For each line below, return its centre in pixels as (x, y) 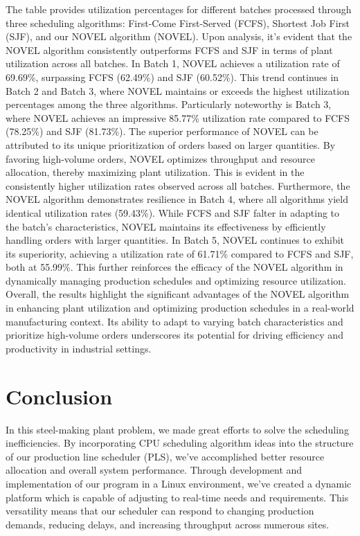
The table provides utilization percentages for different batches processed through (179, 9)
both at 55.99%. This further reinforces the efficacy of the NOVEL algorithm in (174, 267)
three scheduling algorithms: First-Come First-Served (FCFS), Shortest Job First (178, 23)
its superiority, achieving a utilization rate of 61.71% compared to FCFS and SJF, (180, 253)
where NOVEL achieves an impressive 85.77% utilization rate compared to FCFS (178, 117)
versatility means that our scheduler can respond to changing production (160, 511)
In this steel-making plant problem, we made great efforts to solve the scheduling (177, 429)
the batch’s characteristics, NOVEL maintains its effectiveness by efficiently (166, 226)
